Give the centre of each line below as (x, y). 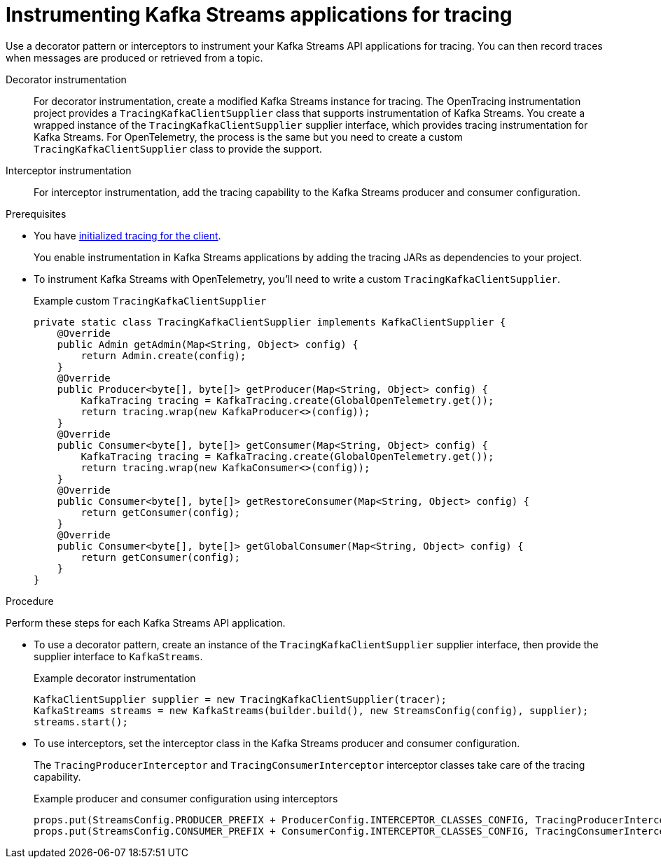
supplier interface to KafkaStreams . (118, 656)
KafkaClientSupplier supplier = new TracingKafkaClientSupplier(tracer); (241, 699)
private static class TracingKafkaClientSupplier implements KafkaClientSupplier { (270, 322)
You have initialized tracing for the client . (127, 235)
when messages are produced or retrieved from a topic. (134, 57)
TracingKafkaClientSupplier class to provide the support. (178, 148)
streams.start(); (81, 722)
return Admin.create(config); (163, 355)
